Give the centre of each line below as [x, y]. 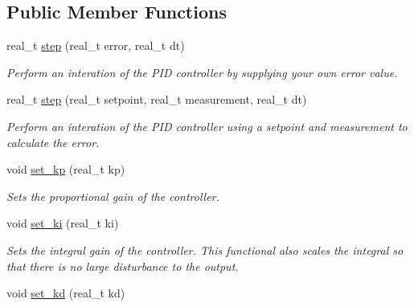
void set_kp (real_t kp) [66, 169]
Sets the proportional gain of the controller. [113, 196]
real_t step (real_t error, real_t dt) [96, 45]
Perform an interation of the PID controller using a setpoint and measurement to [207, 126]
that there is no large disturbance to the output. [123, 266]
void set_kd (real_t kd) [66, 293]
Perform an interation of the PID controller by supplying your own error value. [202, 72]
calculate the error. [53, 142]
